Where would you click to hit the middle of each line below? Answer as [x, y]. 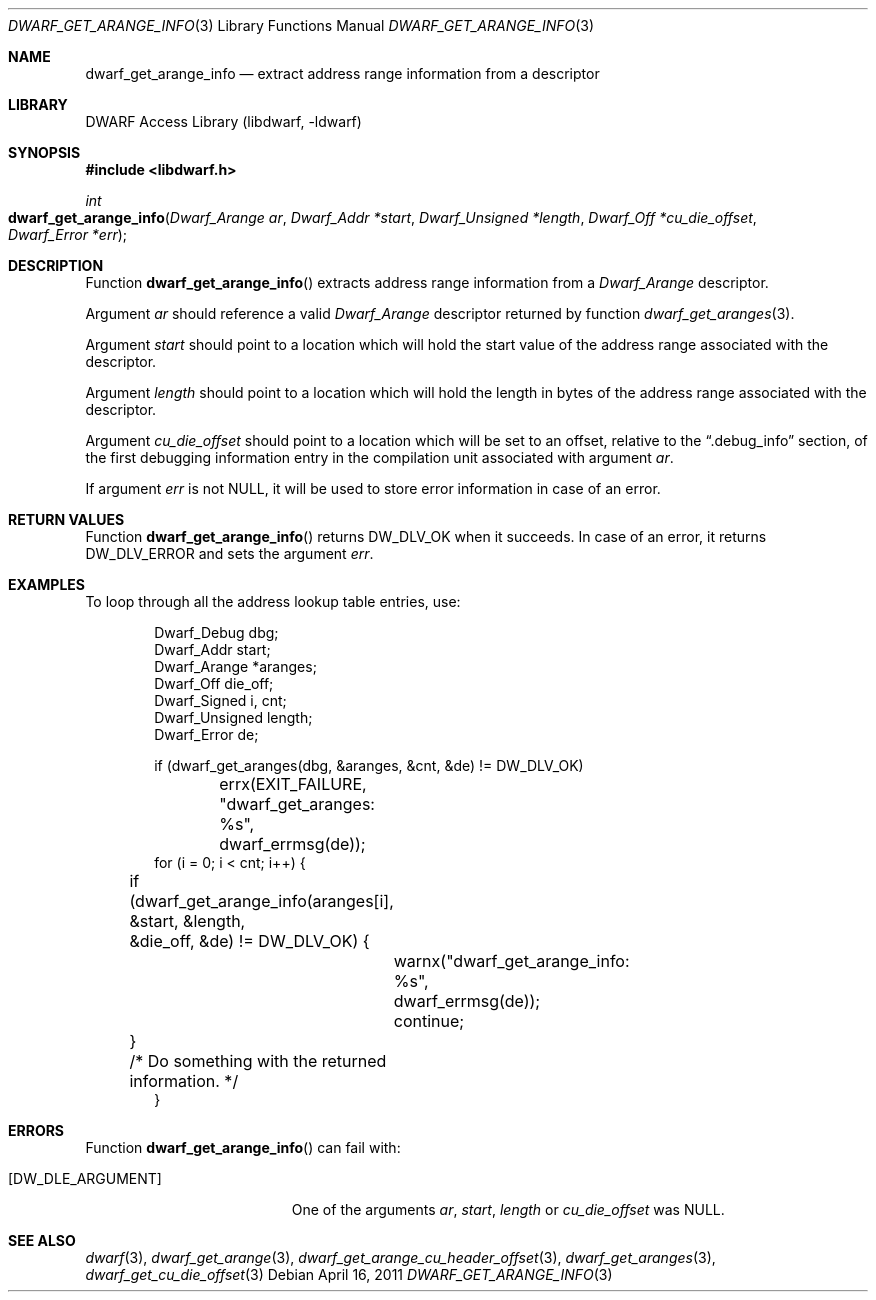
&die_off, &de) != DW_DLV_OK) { [249, 941]
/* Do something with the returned [258, 1061]
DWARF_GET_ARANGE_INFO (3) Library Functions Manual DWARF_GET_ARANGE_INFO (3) [301, 25]
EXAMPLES [46, 584]
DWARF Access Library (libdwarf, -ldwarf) [223, 121]
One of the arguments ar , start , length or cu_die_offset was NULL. [508, 1209]
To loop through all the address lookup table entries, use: [273, 601]
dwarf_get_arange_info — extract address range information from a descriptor [342, 73]
